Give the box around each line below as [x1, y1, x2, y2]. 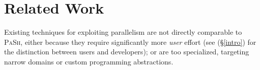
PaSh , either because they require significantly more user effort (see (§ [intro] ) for [4, 36, 256, 47]
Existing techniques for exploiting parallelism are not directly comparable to [4, 27, 242, 37]
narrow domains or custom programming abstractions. [4, 56, 174, 66]
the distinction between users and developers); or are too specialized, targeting [4, 46, 249, 57]
